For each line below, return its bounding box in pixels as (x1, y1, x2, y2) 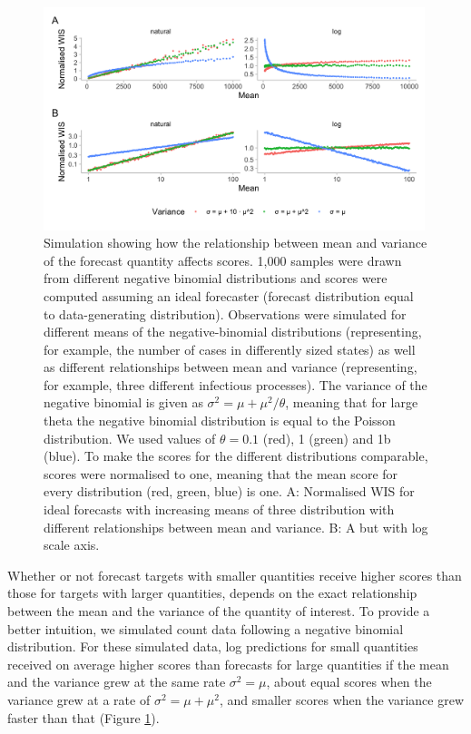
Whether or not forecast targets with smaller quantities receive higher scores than (7, 565, 462, 584)
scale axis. (44, 535, 100, 554)
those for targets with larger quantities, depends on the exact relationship (7, 583, 417, 602)
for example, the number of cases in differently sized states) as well (44, 339, 416, 358)
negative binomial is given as (44, 393, 203, 412)
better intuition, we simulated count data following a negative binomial (7, 619, 404, 638)
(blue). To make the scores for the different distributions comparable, (44, 446, 428, 465)
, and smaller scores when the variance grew (219, 690, 465, 709)
